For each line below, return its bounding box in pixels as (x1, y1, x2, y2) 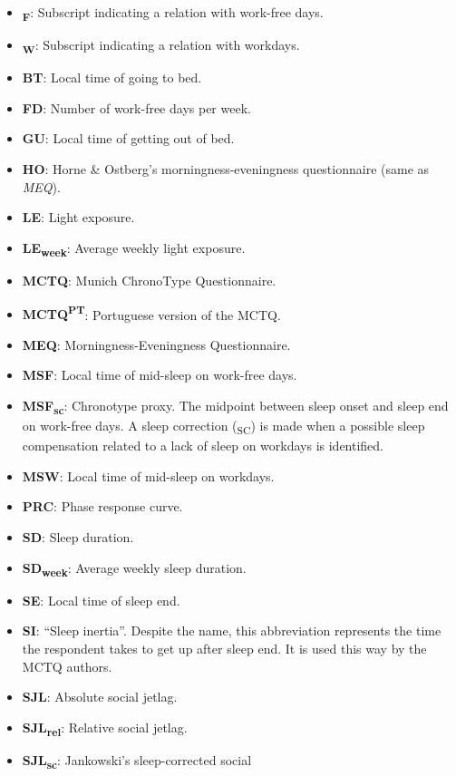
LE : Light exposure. (22, 208, 135, 227)
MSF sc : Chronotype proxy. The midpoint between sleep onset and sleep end (22, 395, 449, 417)
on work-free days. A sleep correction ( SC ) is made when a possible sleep (22, 416, 425, 437)
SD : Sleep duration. (22, 528, 134, 546)
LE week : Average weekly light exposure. (22, 238, 246, 259)
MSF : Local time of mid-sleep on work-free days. (22, 365, 297, 384)
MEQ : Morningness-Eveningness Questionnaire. (22, 335, 291, 354)
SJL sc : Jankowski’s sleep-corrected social (22, 750, 252, 771)
